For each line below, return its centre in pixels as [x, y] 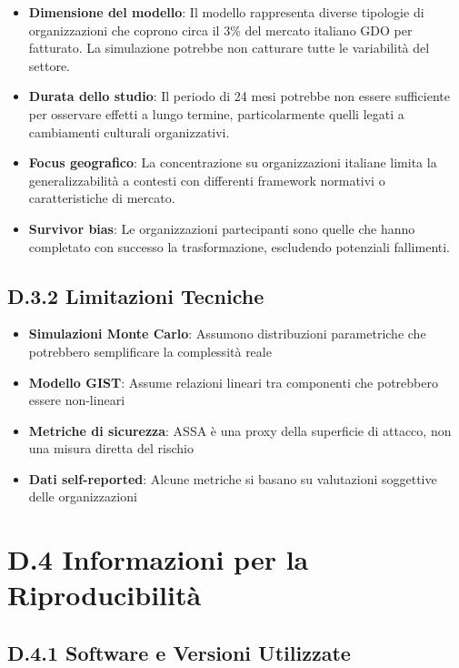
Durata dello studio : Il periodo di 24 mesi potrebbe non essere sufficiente [239, 96]
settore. [50, 65]
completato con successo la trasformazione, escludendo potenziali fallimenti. [239, 246]
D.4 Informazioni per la [158, 559]
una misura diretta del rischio [111, 448]
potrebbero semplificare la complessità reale [150, 351]
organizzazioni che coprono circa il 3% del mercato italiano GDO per [220, 30]
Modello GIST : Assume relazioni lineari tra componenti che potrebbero [233, 382]
